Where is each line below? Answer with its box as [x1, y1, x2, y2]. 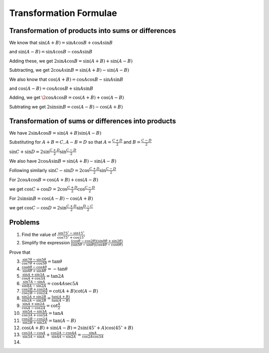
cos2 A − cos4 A [50, 331, 77, 336]
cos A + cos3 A [21, 276, 46, 281]
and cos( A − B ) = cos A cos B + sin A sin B [9, 85, 94, 92]
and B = [124, 139, 141, 145]
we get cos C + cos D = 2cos [9, 186, 68, 192]
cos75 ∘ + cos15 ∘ [57, 234, 85, 240]
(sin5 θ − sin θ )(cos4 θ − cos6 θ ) [70, 242, 123, 247]
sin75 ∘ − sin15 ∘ [58, 230, 85, 235]
